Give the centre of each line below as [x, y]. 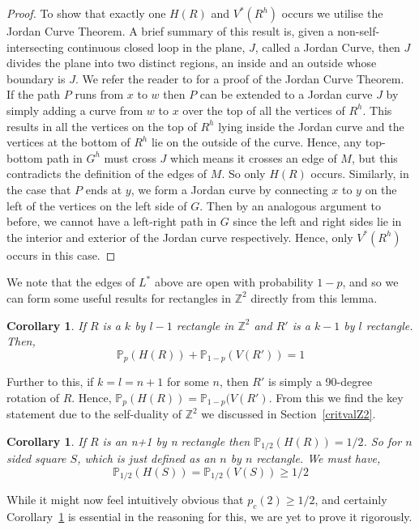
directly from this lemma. [314, 297]
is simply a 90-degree [321, 382]
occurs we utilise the [332, 13]
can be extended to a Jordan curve [286, 94]
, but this [374, 157]
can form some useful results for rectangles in [119, 297]
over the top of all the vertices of [264, 110]
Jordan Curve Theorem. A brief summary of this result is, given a [170, 31]
